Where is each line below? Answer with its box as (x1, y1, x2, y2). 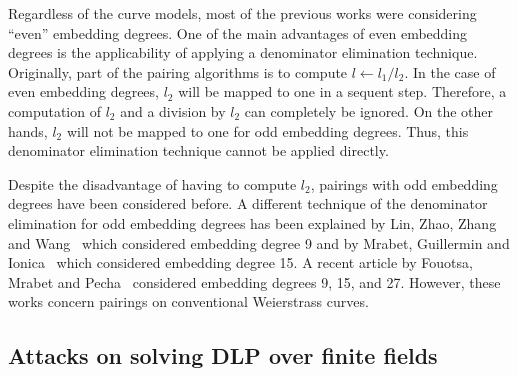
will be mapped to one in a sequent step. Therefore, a (178, 81, 507, 102)
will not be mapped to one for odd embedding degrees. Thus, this (66, 120, 469, 141)
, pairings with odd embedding (310, 173, 498, 194)
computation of (8, 100, 101, 121)
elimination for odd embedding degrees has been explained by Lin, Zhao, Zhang (8, 212, 497, 233)
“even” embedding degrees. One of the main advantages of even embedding (8, 22, 468, 43)
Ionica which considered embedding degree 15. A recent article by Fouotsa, (8, 252, 473, 273)
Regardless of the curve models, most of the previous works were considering (8, 3, 477, 23)
